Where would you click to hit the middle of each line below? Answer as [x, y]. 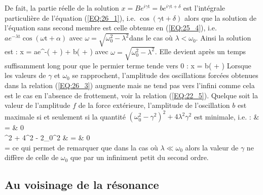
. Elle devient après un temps [200, 51]
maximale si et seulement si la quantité [65, 116]
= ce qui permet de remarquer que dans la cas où [81, 147]
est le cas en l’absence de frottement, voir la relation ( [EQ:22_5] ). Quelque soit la [131, 95]
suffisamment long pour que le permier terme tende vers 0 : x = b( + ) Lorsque [128, 65]
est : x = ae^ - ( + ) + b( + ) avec [57, 51]
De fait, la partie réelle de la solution [62, 8]
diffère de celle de [32, 157]
